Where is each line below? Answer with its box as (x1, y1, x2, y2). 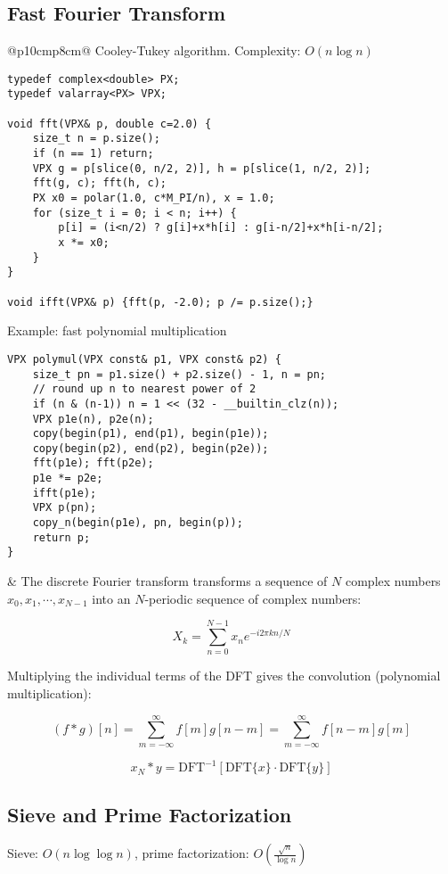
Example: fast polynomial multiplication (7, 321, 227, 340)
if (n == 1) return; (32, 147, 154, 161)
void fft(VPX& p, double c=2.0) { (7, 117, 212, 130)
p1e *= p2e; (32, 472, 103, 485)
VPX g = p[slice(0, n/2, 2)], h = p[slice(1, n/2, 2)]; (32, 161, 371, 175)
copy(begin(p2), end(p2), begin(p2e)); (32, 441, 269, 455)
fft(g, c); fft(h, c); (32, 177, 167, 190)
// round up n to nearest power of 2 (32, 383, 257, 396)
